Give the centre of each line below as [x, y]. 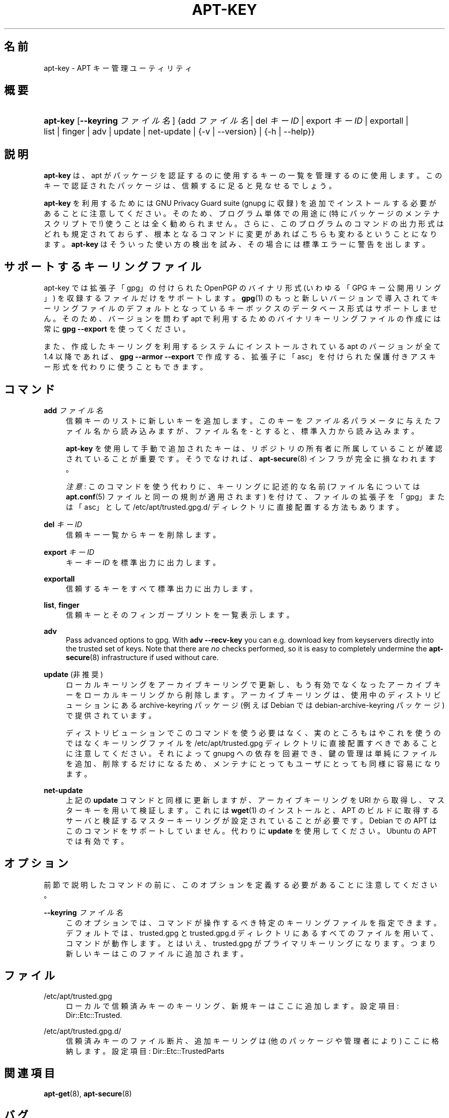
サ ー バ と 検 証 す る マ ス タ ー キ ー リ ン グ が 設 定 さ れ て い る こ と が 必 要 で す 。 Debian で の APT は [251, 820]
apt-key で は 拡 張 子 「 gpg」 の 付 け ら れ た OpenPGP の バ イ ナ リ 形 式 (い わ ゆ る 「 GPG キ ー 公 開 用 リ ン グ [242, 288]
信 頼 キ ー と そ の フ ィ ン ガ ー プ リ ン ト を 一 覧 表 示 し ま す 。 [180, 614]
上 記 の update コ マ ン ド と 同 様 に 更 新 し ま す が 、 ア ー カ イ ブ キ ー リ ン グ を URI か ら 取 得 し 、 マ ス [255, 800]
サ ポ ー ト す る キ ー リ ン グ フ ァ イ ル [103, 266]
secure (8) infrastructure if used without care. [142, 657]
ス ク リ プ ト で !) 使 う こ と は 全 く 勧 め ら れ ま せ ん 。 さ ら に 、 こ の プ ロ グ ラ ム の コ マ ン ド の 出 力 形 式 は [244, 224]
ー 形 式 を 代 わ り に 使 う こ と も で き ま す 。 [126, 367]
